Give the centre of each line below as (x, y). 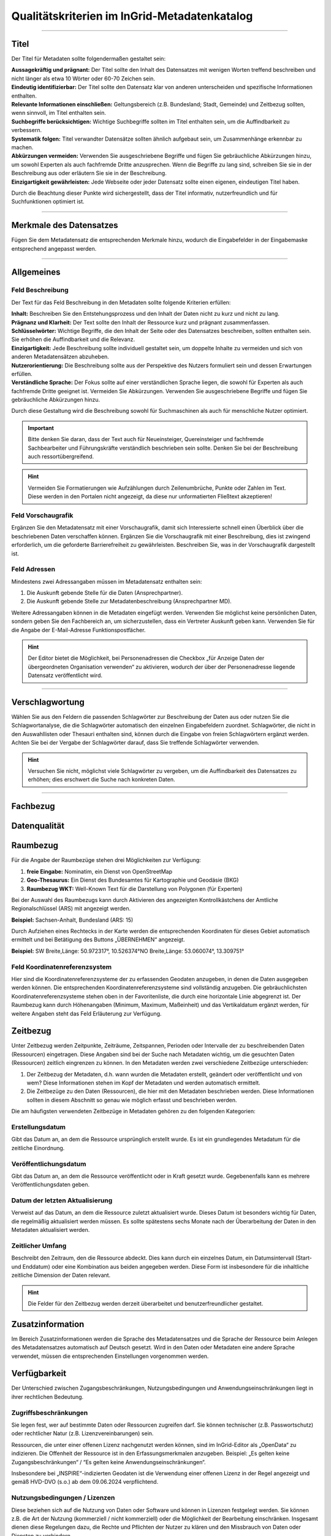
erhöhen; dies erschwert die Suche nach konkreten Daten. (101, 780)
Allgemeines (36, 272)
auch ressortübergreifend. (61, 456)
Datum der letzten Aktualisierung (62, 1201)
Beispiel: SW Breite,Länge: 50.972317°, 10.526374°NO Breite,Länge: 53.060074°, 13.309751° (128, 951)
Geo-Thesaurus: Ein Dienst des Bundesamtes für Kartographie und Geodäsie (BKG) (133, 880)
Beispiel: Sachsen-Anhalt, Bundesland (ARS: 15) (72, 920)
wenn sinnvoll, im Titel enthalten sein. (59, 113)
